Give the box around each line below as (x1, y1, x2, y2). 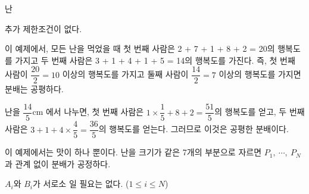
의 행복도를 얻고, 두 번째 (214, 105, 305, 118)
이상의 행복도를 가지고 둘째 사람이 (62, 68, 189, 80)
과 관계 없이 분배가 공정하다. (5, 157, 111, 170)
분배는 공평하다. (5, 83, 64, 95)
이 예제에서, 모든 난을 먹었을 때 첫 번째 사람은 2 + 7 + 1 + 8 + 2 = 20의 (5, 42, 275, 55)
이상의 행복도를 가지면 (219, 68, 301, 80)
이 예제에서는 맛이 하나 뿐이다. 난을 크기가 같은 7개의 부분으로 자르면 (5, 146, 262, 158)
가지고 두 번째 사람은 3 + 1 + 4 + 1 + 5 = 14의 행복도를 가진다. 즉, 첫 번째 (15, 54, 295, 66)
